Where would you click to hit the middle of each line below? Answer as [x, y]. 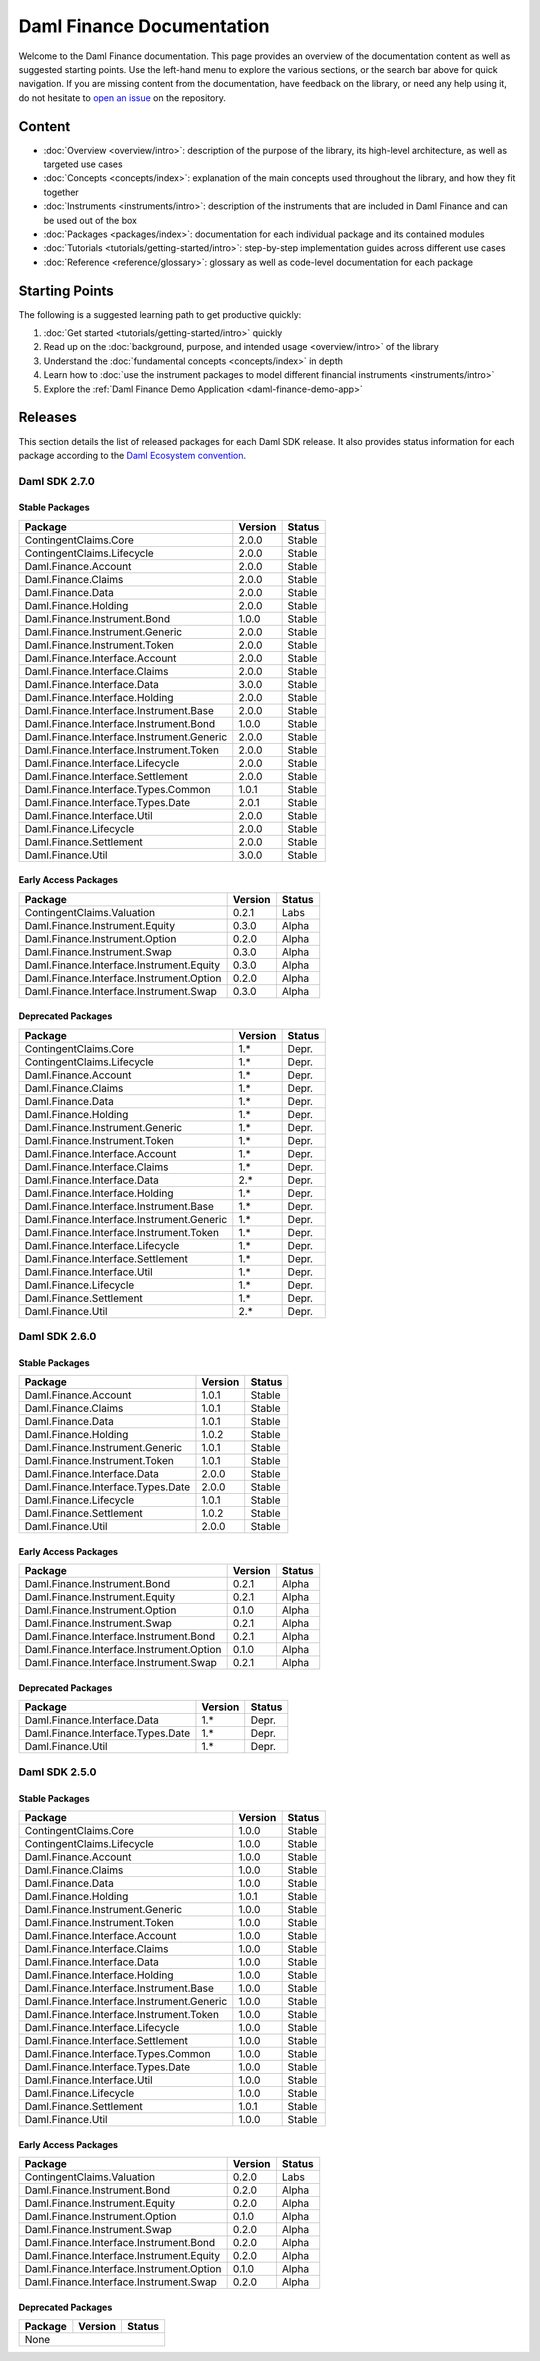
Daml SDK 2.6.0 [57, 1337]
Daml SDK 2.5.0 [57, 1772]
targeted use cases [83, 164]
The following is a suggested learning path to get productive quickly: [160, 314]
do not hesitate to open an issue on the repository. [122, 97]
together [61, 192]
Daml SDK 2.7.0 [56, 481]
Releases [47, 417]
